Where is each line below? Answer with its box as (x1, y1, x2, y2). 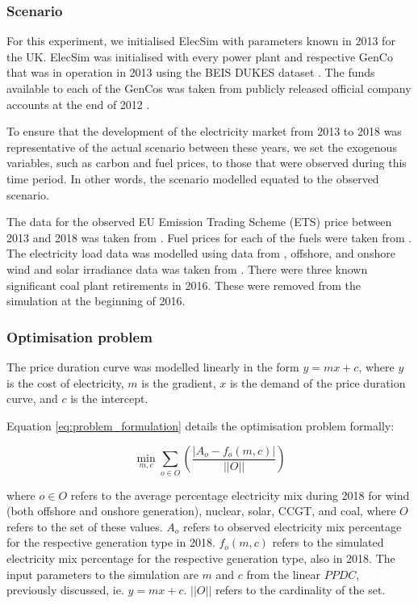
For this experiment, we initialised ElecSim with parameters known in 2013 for (6, 32, 395, 49)
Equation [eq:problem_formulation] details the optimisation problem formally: (6, 417, 395, 434)
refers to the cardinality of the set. (215, 581, 386, 598)
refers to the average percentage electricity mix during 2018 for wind (70, 486, 410, 503)
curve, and (6, 390, 58, 407)
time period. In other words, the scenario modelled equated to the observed (6, 170, 379, 187)
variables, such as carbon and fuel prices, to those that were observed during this (6, 154, 407, 171)
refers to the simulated (272, 534, 384, 551)
